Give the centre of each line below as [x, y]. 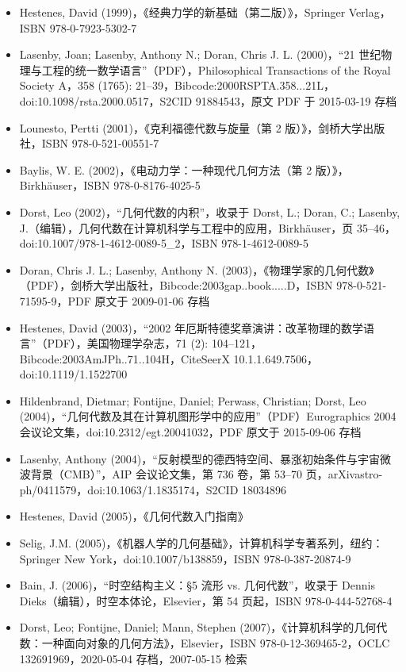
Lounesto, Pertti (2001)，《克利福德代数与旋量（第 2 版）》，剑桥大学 [191, 127]
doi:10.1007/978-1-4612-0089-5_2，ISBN [119, 243]
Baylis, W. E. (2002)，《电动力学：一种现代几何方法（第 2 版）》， [184, 169]
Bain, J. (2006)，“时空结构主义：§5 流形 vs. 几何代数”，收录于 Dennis [197, 585]
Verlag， [370, 12]
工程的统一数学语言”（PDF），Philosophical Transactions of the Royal [216, 69]
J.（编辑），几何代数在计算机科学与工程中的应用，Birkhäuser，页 [186, 227]
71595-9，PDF [55, 300]
